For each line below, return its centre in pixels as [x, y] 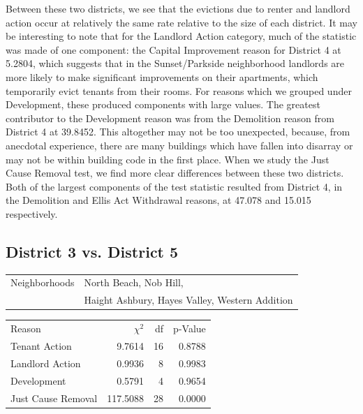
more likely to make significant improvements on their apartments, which [162, 76]
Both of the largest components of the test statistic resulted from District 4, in [174, 186]
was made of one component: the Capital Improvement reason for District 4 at [173, 49]
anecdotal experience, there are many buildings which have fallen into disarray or [179, 145]
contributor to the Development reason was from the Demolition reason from [170, 118]
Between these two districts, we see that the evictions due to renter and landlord [178, 8]
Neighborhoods [43, 282]
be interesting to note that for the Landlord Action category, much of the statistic [181, 36]
